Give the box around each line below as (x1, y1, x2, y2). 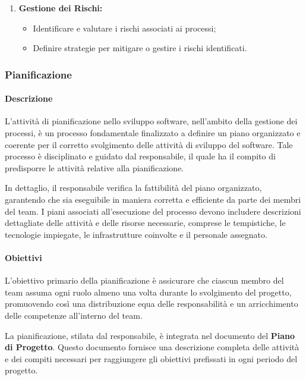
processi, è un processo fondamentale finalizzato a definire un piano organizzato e (5, 127, 301, 139)
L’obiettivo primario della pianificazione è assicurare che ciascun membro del (5, 274, 284, 287)
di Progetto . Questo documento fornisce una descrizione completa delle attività (5, 341, 299, 353)
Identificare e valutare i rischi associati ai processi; (33, 21, 216, 34)
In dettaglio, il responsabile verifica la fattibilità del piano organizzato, (5, 181, 262, 194)
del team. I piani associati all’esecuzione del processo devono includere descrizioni (5, 205, 301, 217)
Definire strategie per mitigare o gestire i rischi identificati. (33, 42, 247, 54)
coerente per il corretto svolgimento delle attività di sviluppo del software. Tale (5, 138, 293, 150)
